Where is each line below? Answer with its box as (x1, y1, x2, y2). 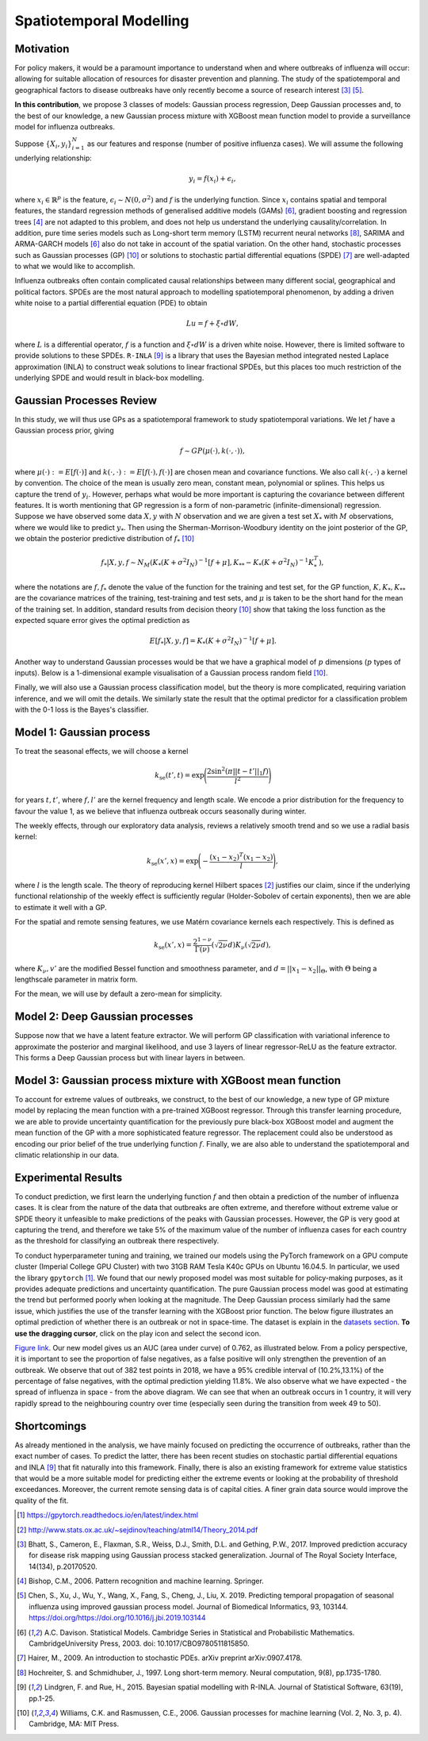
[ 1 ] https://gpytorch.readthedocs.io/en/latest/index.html (17, 1510, 198, 1520)
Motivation (14, 42, 70, 56)
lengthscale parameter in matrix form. (14, 974, 138, 984)
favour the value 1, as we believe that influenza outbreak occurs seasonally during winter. (14, 806, 307, 816)
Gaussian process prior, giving (14, 425, 114, 436)
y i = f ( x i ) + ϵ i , (189, 175, 236, 185)
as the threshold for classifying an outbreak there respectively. (14, 1236, 220, 1246)
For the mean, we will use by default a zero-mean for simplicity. (14, 989, 222, 999)
